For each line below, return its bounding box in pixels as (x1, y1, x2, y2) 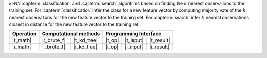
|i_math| (12, 43, 31, 50)
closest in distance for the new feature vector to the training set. (9, 21, 140, 27)
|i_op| (105, 43, 119, 50)
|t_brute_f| (42, 37, 66, 44)
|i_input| (124, 43, 143, 50)
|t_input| (124, 37, 144, 44)
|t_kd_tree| (73, 37, 98, 44)
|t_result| (149, 37, 170, 44)
